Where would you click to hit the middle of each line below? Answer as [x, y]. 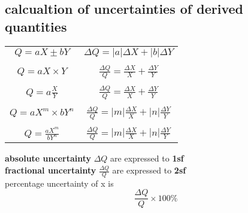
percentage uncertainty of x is [59, 183]
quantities [36, 26]
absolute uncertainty [48, 158]
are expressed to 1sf [147, 158]
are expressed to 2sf [149, 170]
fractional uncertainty [51, 170]
